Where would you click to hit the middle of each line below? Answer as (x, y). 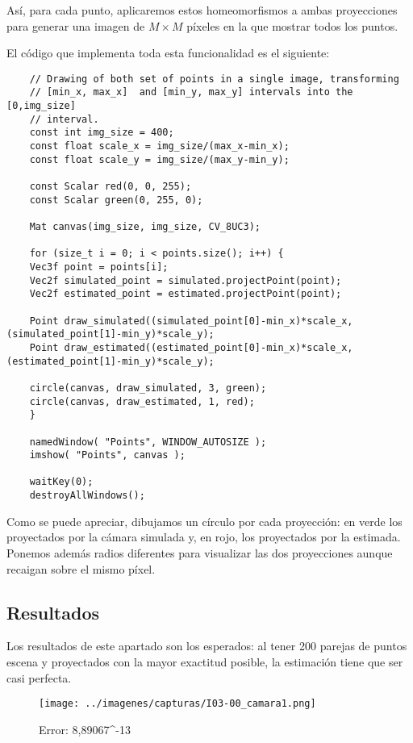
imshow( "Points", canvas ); (107, 455)
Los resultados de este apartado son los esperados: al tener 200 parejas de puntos (207, 646)
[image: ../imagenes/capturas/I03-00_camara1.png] (177, 704)
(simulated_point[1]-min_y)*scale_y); (111, 334)
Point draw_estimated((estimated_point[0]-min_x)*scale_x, (191, 347)
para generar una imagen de (76, 25)
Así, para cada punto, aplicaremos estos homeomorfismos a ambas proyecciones (202, 10)
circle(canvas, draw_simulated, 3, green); (148, 388)
